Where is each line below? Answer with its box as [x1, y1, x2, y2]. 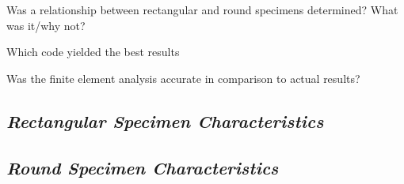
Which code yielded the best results [6, 43, 180, 60]
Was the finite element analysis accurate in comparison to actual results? [6, 69, 360, 86]
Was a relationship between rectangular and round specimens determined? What [6, 2, 398, 17]
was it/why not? [6, 17, 86, 33]
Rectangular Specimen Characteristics [6, 108, 324, 133]
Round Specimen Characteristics [6, 155, 279, 179]
